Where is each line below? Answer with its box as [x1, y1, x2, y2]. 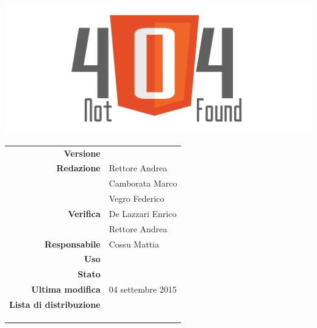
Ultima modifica [31, 283, 101, 296]
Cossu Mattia [109, 237, 159, 250]
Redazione [56, 162, 101, 174]
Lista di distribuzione [9, 298, 101, 310]
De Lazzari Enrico [109, 207, 177, 219]
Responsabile [45, 237, 101, 250]
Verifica [68, 207, 101, 219]
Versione [63, 146, 101, 159]
